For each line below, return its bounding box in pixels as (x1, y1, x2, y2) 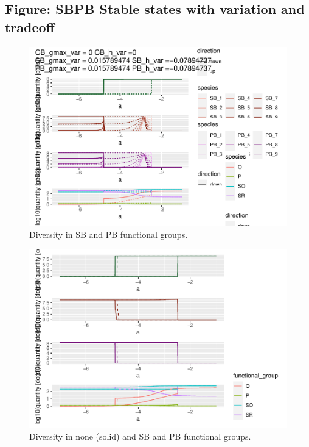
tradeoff (5, 17, 55, 36)
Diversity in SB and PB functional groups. (29, 227, 188, 240)
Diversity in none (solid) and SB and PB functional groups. (29, 430, 251, 443)
